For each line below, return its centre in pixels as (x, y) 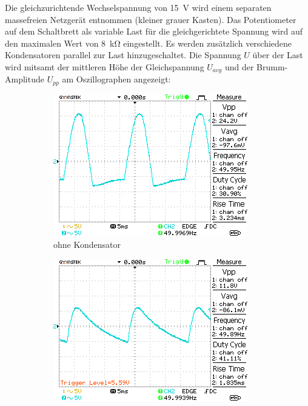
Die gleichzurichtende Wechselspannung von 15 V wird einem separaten (138, 7)
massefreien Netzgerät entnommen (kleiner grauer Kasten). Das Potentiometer (151, 19)
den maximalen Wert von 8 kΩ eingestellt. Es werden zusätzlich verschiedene (149, 43)
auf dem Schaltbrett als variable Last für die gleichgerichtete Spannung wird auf (154, 31)
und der (239, 66)
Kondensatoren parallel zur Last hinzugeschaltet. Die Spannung (123, 55)
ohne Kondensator (87, 245)
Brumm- (272, 66)
